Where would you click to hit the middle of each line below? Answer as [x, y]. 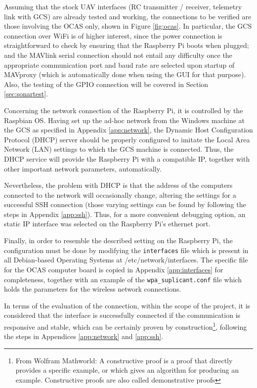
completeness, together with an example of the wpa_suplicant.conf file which [123, 279]
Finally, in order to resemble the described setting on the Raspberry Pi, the [118, 240]
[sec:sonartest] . [26, 94]
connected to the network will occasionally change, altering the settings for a [120, 194]
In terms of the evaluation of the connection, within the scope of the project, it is [127, 305]
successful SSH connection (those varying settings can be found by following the [125, 204]
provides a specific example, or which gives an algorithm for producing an [127, 370]
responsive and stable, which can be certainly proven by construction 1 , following [126, 326]
